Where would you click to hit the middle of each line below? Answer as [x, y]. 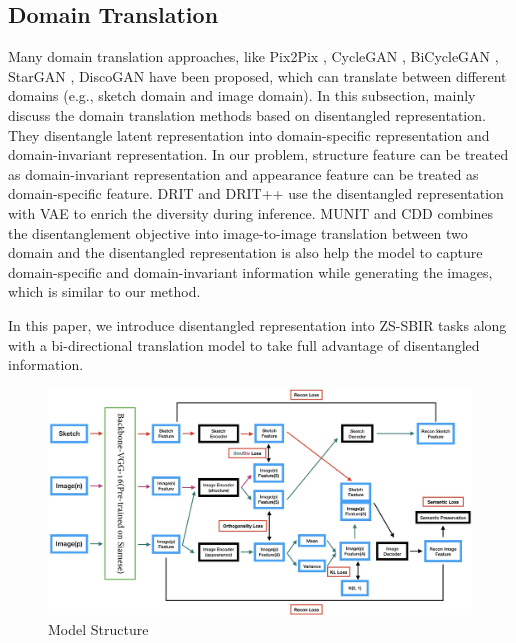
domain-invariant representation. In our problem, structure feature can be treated [258, 154]
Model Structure [98, 628]
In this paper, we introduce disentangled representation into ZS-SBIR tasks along [257, 324]
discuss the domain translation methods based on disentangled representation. [247, 114]
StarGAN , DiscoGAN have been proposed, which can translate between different [257, 75]
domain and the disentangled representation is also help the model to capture [245, 252]
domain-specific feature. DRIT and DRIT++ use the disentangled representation [256, 193]
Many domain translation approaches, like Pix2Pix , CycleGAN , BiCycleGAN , [253, 56]
